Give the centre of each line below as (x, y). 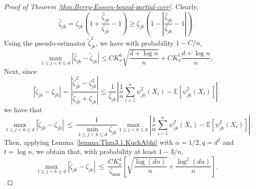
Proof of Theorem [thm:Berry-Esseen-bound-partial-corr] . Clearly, (101, 6)
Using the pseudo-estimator (45, 43)
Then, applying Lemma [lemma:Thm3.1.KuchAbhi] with (89, 142)
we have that (23, 110)
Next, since (20, 71)
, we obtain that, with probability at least (94, 151)
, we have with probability (135, 43)
